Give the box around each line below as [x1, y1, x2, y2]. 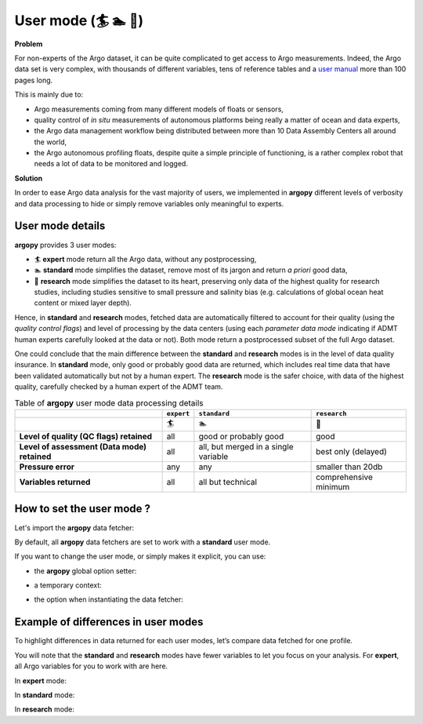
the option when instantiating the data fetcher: [34, 595, 183, 604]
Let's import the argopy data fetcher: [14, 522, 135, 533]
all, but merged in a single [198, 441, 294, 452]
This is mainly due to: [14, 90, 84, 100]
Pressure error [19, 461, 74, 472]
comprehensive [316, 471, 374, 482]
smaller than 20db [316, 461, 383, 472]
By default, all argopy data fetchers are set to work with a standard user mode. [14, 537, 271, 547]
